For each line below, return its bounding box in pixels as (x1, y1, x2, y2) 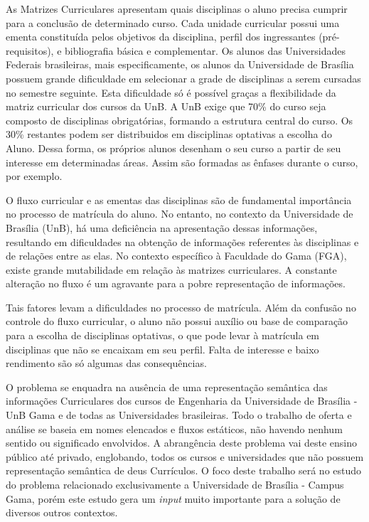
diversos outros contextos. (6, 505, 118, 520)
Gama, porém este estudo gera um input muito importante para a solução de (6, 491, 341, 506)
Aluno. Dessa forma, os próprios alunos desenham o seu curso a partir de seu (6, 140, 341, 155)
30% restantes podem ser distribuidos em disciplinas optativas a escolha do (6, 127, 332, 142)
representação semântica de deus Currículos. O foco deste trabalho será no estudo (6, 463, 362, 478)
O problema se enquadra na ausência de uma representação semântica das (6, 379, 328, 394)
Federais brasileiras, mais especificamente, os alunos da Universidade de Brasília (6, 57, 354, 72)
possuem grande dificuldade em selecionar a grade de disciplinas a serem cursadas (6, 70, 361, 85)
